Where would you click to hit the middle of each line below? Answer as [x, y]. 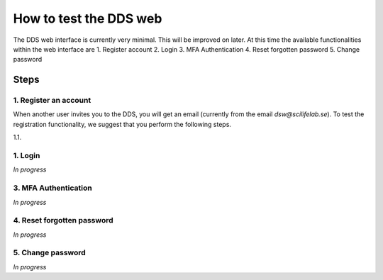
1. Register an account [52, 101]
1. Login [27, 156]
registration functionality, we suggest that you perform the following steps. [122, 124]
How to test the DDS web [88, 18]
